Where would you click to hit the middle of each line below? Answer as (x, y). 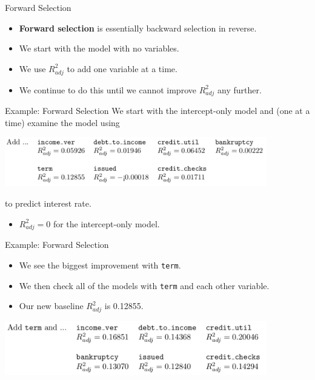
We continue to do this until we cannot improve (108, 89)
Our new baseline (51, 306)
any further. (240, 89)
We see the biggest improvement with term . (100, 265)
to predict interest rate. (48, 203)
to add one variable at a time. (122, 68)
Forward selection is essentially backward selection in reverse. (138, 28)
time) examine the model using (62, 122)
